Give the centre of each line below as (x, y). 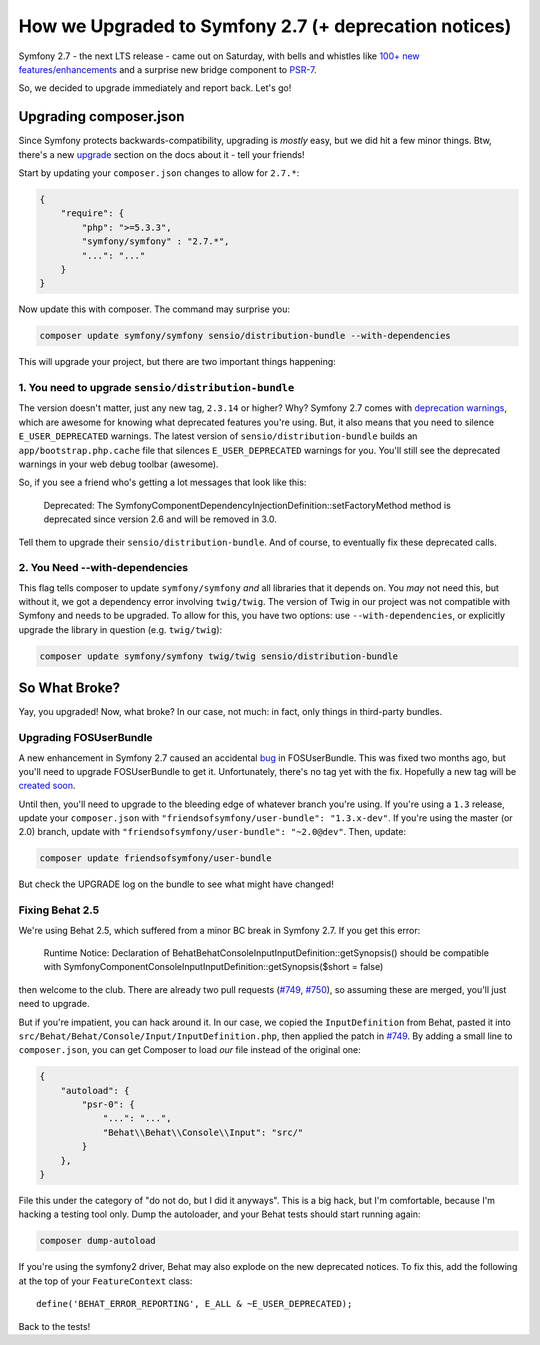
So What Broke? (69, 688)
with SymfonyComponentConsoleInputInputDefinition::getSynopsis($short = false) (213, 967)
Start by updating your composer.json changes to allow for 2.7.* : (159, 173)
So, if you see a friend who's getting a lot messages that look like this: (162, 482)
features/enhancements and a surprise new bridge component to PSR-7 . (167, 69)
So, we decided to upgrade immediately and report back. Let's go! (155, 88)
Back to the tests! (54, 1326)
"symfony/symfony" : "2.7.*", (155, 241)
